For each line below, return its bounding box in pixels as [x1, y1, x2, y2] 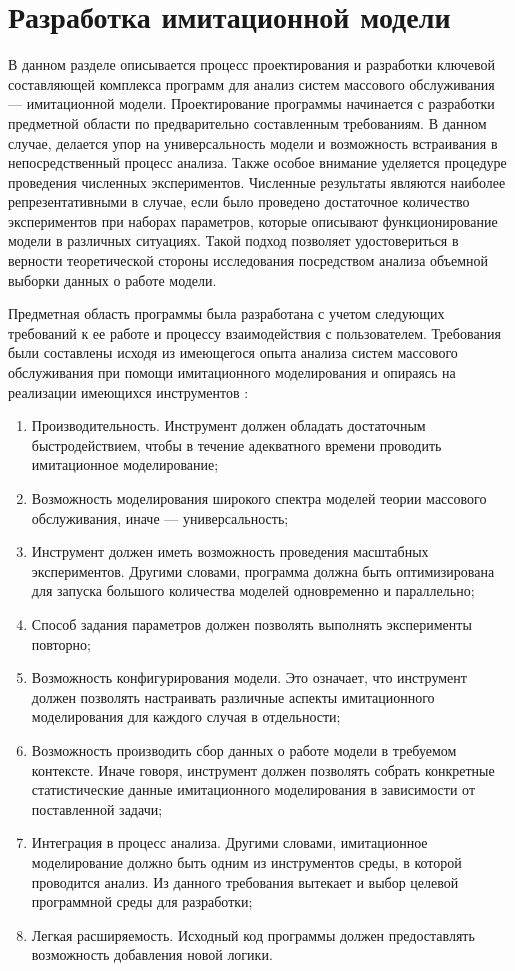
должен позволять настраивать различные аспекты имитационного [31, 686, 435, 707]
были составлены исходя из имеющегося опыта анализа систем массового [8, 342, 458, 363]
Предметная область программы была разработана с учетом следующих [8, 303, 445, 324]
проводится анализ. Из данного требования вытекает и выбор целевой [31, 871, 459, 892]
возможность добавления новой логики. [31, 944, 273, 965]
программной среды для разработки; [31, 891, 253, 912]
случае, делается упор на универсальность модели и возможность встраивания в [8, 132, 498, 153]
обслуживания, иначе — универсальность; [31, 507, 289, 528]
